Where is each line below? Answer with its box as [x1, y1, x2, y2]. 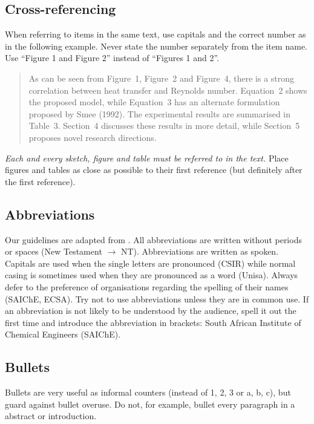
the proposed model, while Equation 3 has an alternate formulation [28, 96, 280, 108]
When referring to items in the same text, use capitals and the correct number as [5, 28, 306, 41]
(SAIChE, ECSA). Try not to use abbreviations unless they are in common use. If [5, 292, 309, 305]
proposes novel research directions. [28, 131, 157, 143]
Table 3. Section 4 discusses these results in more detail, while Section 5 [28, 119, 300, 132]
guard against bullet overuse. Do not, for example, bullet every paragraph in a [5, 397, 295, 410]
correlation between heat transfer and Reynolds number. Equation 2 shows [28, 83, 307, 96]
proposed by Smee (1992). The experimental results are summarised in [28, 107, 291, 120]
